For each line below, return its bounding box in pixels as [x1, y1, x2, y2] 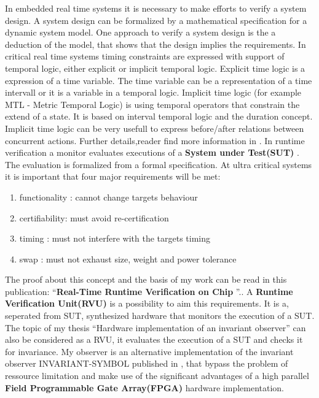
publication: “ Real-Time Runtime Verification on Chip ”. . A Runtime [5, 285, 293, 297]
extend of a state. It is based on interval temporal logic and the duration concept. [5, 110, 313, 123]
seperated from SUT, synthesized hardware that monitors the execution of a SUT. [5, 309, 315, 322]
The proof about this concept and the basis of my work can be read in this [5, 273, 287, 286]
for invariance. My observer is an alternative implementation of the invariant [5, 345, 294, 358]
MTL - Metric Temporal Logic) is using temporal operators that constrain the [5, 98, 300, 110]
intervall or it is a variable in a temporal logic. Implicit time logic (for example [5, 86, 302, 99]
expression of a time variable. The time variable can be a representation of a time [5, 74, 312, 86]
